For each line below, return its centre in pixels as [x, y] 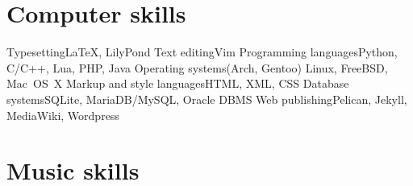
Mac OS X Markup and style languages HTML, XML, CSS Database [178, 83]
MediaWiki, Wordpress [63, 115]
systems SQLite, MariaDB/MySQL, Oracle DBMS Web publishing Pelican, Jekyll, [207, 99]
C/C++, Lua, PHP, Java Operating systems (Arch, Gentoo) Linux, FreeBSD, [197, 67]
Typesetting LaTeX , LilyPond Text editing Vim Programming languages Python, [202, 52]
